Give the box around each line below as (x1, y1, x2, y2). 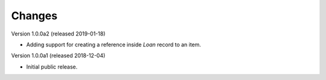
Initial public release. (26, 63, 78, 70)
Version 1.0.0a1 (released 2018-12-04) (11, 52, 106, 60)
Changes (11, 9, 57, 22)
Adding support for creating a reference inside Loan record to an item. (26, 41, 202, 48)
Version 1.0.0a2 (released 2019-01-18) (11, 30, 106, 37)
